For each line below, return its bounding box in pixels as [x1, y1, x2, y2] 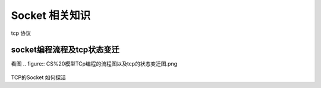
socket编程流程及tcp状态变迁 [11, 45, 119, 55]
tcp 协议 [11, 30, 31, 37]
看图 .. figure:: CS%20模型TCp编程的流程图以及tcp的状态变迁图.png [11, 60, 178, 67]
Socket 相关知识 [11, 9, 91, 22]
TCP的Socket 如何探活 [11, 74, 67, 81]
